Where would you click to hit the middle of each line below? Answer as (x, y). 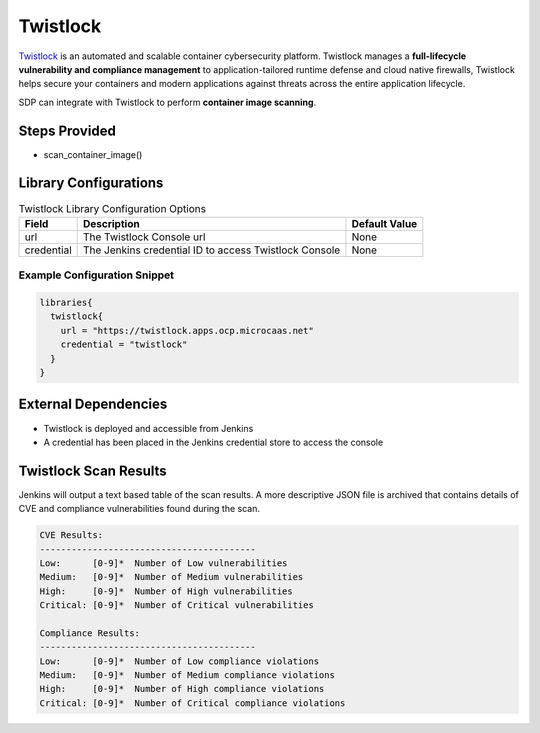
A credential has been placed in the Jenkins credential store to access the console (213, 442)
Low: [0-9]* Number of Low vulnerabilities (163, 563)
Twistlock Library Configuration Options (112, 208)
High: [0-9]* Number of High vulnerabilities (166, 591)
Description (111, 223)
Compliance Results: (89, 633)
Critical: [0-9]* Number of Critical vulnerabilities (176, 605)
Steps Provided (67, 130)
